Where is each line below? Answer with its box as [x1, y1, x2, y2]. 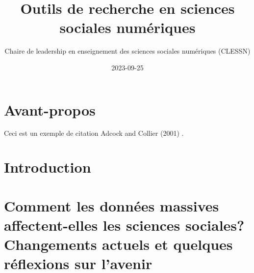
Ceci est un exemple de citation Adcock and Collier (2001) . [4, 128, 184, 138]
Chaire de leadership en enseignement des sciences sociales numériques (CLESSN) [4, 46, 251, 56]
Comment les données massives [4, 195, 219, 215]
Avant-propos [4, 99, 96, 120]
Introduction [4, 157, 91, 177]
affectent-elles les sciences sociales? [4, 214, 245, 235]
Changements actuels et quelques [4, 234, 233, 254]
